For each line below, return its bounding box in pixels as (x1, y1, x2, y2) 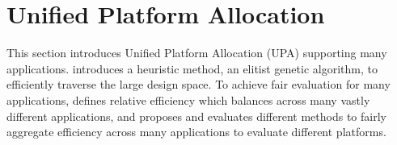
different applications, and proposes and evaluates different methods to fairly (6, 107, 386, 124)
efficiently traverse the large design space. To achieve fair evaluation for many (6, 76, 391, 93)
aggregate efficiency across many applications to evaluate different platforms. (6, 123, 386, 140)
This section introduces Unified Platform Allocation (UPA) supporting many (6, 44, 387, 61)
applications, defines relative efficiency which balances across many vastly (6, 91, 370, 108)
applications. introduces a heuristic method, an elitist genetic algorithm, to (6, 60, 378, 77)
